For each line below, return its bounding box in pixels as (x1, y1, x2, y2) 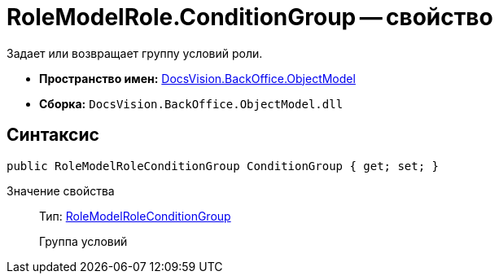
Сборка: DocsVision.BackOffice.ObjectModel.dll (39, 96, 344, 111)
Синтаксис (7, 125, 99, 146)
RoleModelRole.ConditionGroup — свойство (7, 3, 493, 31)
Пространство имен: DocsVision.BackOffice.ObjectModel (39, 71, 356, 85)
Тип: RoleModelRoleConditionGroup (39, 208, 231, 223)
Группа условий (39, 234, 128, 248)
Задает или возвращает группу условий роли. (7, 46, 263, 60)
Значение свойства (7, 183, 115, 198)
